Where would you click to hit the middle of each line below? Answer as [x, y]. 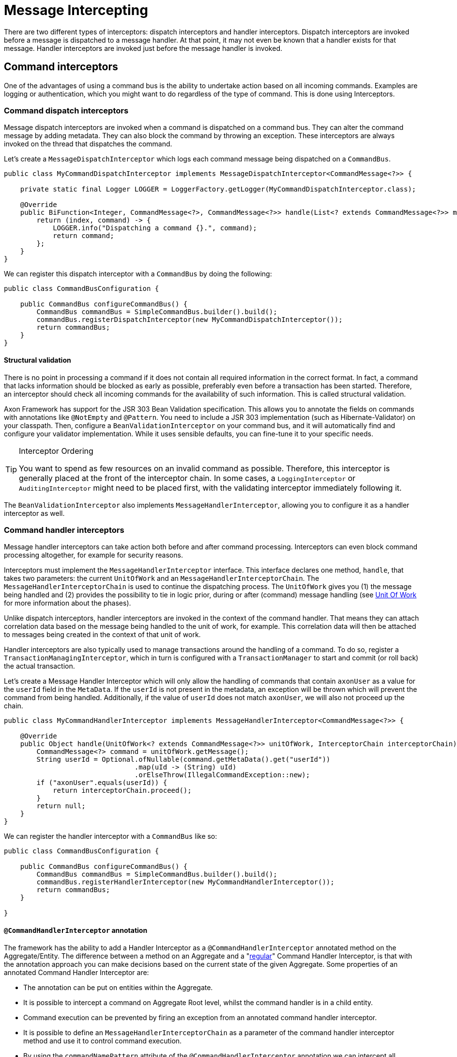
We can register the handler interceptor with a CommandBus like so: [111, 836]
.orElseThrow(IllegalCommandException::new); [222, 775]
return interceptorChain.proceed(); [122, 791]
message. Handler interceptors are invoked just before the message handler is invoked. [143, 48]
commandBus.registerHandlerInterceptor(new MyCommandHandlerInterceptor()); [185, 882]
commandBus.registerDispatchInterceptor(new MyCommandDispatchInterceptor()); [190, 320]
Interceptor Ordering [56, 451]
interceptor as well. [34, 513]
